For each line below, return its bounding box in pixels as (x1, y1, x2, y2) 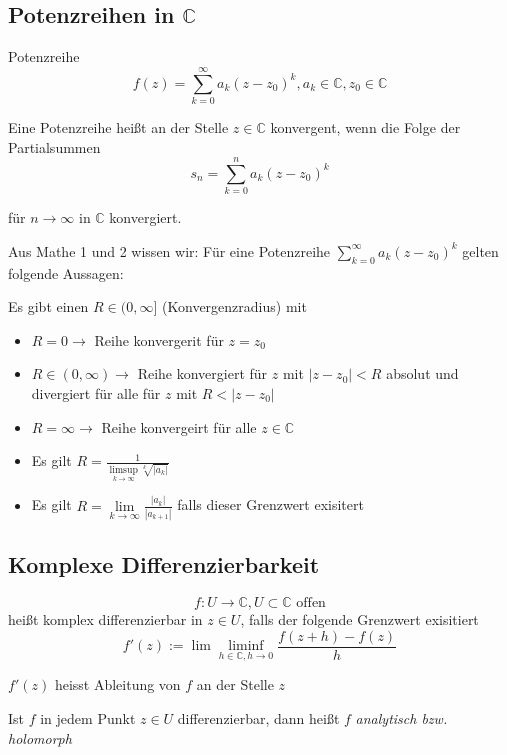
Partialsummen (8, 136, 101, 157)
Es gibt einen (8, 296, 89, 317)
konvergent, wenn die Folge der (270, 116, 461, 137)
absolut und (386, 363, 459, 384)
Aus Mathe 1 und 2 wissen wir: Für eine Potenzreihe (8, 240, 331, 261)
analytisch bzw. (355, 707, 448, 728)
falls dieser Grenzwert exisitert (177, 494, 364, 515)
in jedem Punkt (40, 707, 136, 728)
